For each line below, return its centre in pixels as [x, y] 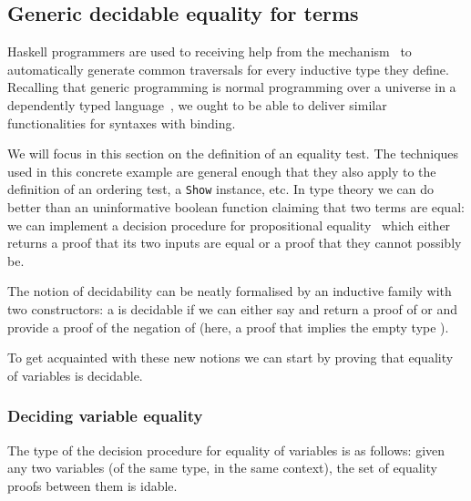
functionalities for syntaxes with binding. [122, 123]
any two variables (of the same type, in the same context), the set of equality [223, 468]
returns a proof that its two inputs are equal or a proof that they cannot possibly [235, 243]
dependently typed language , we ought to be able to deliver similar [197, 104]
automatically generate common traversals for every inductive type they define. [228, 69]
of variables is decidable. [75, 375]
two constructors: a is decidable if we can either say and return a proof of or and [233, 308]
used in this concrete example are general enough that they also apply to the [222, 171]
